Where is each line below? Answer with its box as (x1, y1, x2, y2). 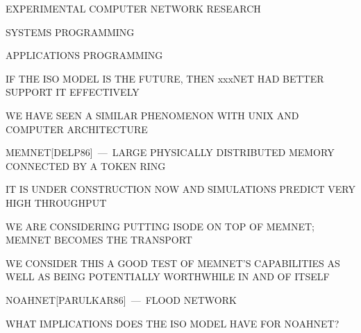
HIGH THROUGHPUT (6, 195, 107, 210)
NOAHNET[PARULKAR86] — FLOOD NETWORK (6, 292, 237, 307)
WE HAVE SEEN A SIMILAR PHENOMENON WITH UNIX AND (6, 108, 299, 122)
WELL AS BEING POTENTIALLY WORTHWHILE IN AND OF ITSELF (6, 269, 330, 284)
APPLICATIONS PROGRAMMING (6, 48, 163, 62)
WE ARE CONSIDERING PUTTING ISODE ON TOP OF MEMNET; (6, 219, 314, 233)
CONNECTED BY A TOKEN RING (6, 158, 166, 173)
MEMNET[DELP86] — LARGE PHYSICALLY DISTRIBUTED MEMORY (6, 145, 335, 160)
